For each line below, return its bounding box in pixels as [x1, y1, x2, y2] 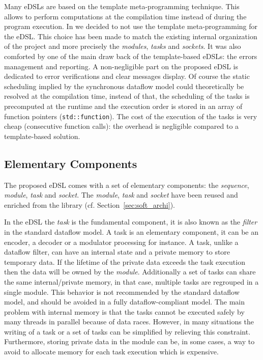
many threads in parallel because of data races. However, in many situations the [4, 316, 254, 327]
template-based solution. [4, 130, 80, 141]
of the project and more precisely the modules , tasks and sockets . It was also [4, 41, 241, 51]
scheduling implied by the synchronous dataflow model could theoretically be [4, 80, 244, 91]
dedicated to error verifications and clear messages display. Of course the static [4, 71, 250, 81]
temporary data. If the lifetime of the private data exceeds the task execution [4, 256, 245, 267]
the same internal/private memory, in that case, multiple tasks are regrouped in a [4, 276, 259, 287]
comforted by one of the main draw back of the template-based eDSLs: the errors [4, 50, 257, 61]
